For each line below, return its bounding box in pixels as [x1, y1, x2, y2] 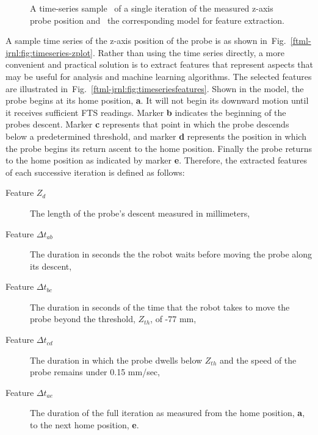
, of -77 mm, [150, 312, 197, 325]
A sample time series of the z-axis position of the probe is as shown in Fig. [5, 34, 286, 47]
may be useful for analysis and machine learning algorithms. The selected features [5, 70, 312, 82]
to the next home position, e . [30, 419, 139, 431]
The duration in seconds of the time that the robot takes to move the [30, 300, 290, 313]
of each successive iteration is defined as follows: [5, 165, 185, 178]
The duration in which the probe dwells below [30, 353, 203, 366]
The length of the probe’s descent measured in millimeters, [30, 206, 250, 219]
